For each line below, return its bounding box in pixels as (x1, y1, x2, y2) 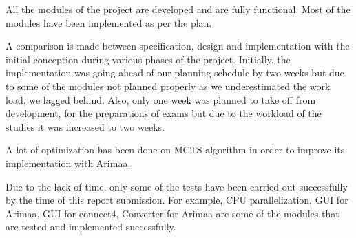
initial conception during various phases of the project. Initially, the (6, 52, 291, 66)
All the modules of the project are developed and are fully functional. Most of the (6, 2, 350, 16)
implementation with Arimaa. (6, 155, 131, 170)
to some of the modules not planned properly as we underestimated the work (6, 78, 331, 93)
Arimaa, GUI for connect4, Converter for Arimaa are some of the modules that (6, 206, 339, 220)
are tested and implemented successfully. (6, 219, 176, 234)
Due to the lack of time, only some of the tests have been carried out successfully (6, 179, 348, 193)
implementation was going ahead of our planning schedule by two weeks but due (6, 65, 344, 80)
